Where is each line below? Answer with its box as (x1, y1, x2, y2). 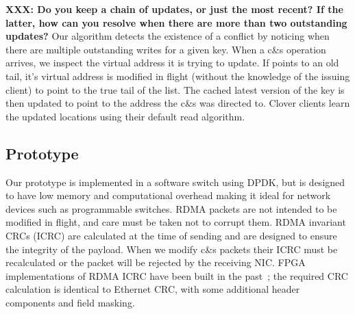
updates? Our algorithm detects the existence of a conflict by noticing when (5, 29, 330, 43)
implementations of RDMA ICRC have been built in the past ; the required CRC (5, 268, 348, 283)
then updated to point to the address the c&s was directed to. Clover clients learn (5, 96, 350, 110)
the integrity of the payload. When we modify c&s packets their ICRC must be (5, 241, 338, 256)
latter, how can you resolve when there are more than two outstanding (5, 15, 347, 29)
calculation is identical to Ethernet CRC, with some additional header (5, 282, 300, 296)
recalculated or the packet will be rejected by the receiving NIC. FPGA (5, 255, 306, 270)
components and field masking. (5, 295, 135, 309)
